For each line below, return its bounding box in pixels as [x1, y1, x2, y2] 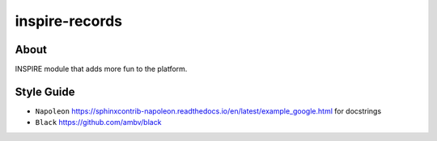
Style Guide [15, 85, 76, 98]
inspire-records [15, 12, 123, 30]
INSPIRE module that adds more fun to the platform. [15, 64, 188, 74]
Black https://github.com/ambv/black [35, 118, 162, 127]
